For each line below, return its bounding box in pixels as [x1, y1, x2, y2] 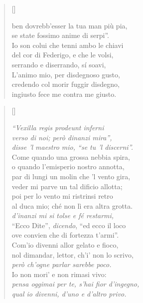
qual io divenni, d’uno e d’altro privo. [11, 289, 127, 299]
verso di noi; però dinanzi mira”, [11, 132, 112, 142]
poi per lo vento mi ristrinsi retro [11, 191, 113, 201]
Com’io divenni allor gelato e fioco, [11, 240, 119, 250]
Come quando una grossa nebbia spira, [11, 151, 130, 162]
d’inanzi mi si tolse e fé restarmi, [11, 210, 114, 221]
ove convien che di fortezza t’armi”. [11, 230, 119, 240]
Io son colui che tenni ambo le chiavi [11, 39, 124, 50]
